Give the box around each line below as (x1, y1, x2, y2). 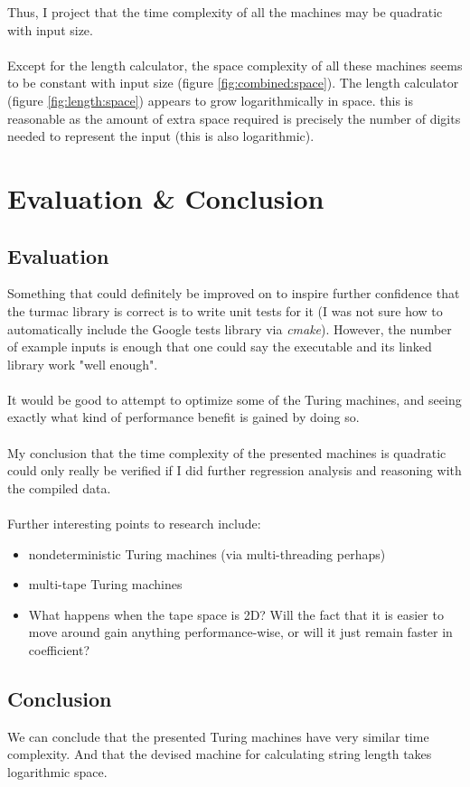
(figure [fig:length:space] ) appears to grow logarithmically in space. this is (7, 90, 413, 109)
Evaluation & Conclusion (7, 179, 324, 216)
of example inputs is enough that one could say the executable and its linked (7, 337, 432, 356)
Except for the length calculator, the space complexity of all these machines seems (7, 55, 463, 74)
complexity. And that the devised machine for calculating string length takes (7, 745, 432, 764)
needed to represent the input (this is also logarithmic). (7, 126, 315, 145)
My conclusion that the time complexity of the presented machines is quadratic (7, 443, 446, 462)
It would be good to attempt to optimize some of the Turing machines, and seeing (7, 389, 462, 408)
